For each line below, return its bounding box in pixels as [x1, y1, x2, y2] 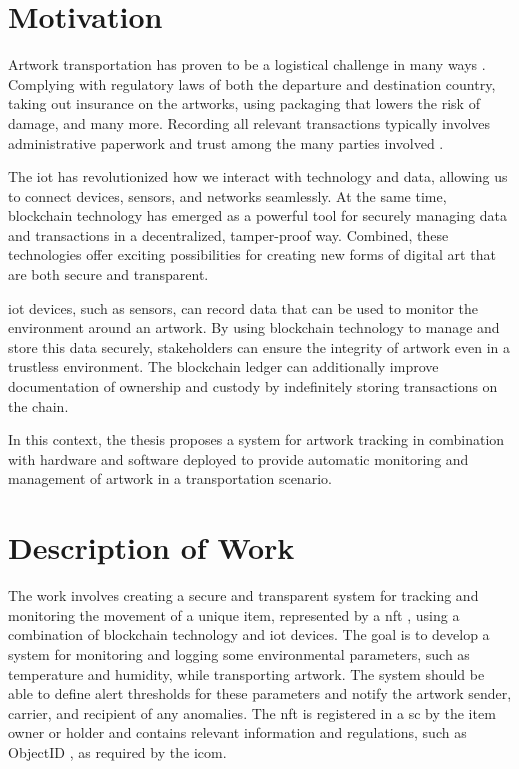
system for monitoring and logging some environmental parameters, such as [8, 643, 470, 664]
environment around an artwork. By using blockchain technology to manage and [8, 317, 500, 338]
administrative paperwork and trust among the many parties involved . [8, 132, 444, 153]
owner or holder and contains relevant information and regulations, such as [8, 722, 467, 743]
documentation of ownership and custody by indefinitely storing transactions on [8, 376, 498, 397]
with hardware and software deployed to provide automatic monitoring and [8, 448, 469, 469]
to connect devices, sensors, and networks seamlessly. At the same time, [8, 185, 447, 206]
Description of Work [8, 527, 295, 568]
